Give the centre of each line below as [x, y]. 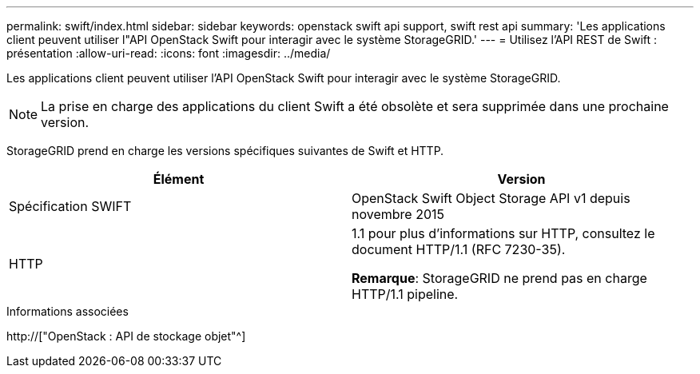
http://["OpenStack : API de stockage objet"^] [126, 336]
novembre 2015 [398, 214]
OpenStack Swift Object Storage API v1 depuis [491, 198]
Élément [179, 179]
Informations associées [68, 311]
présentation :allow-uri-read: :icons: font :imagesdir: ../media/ [169, 53]
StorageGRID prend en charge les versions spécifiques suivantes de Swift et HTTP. [225, 151]
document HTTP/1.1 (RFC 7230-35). [459, 249]
